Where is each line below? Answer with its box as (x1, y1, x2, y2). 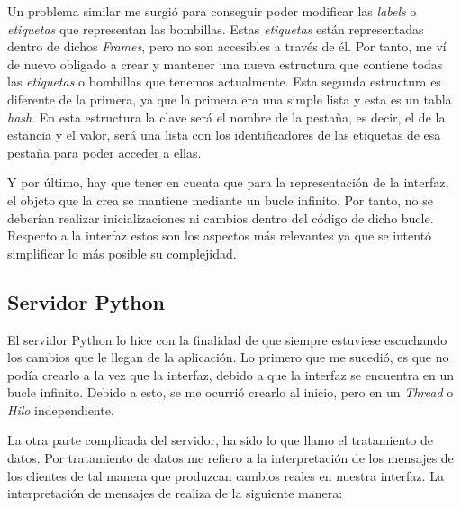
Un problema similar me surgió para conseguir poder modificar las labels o (7, 2, 417, 20)
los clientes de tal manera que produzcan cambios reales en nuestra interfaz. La (7, 466, 444, 485)
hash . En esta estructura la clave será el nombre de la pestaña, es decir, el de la (7, 107, 446, 126)
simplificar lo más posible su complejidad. (7, 243, 237, 262)
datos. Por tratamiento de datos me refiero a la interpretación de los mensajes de (7, 449, 454, 467)
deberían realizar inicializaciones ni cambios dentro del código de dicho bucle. (7, 208, 434, 227)
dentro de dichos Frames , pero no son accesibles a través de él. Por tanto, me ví (7, 37, 447, 56)
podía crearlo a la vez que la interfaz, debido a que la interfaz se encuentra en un (7, 365, 455, 384)
